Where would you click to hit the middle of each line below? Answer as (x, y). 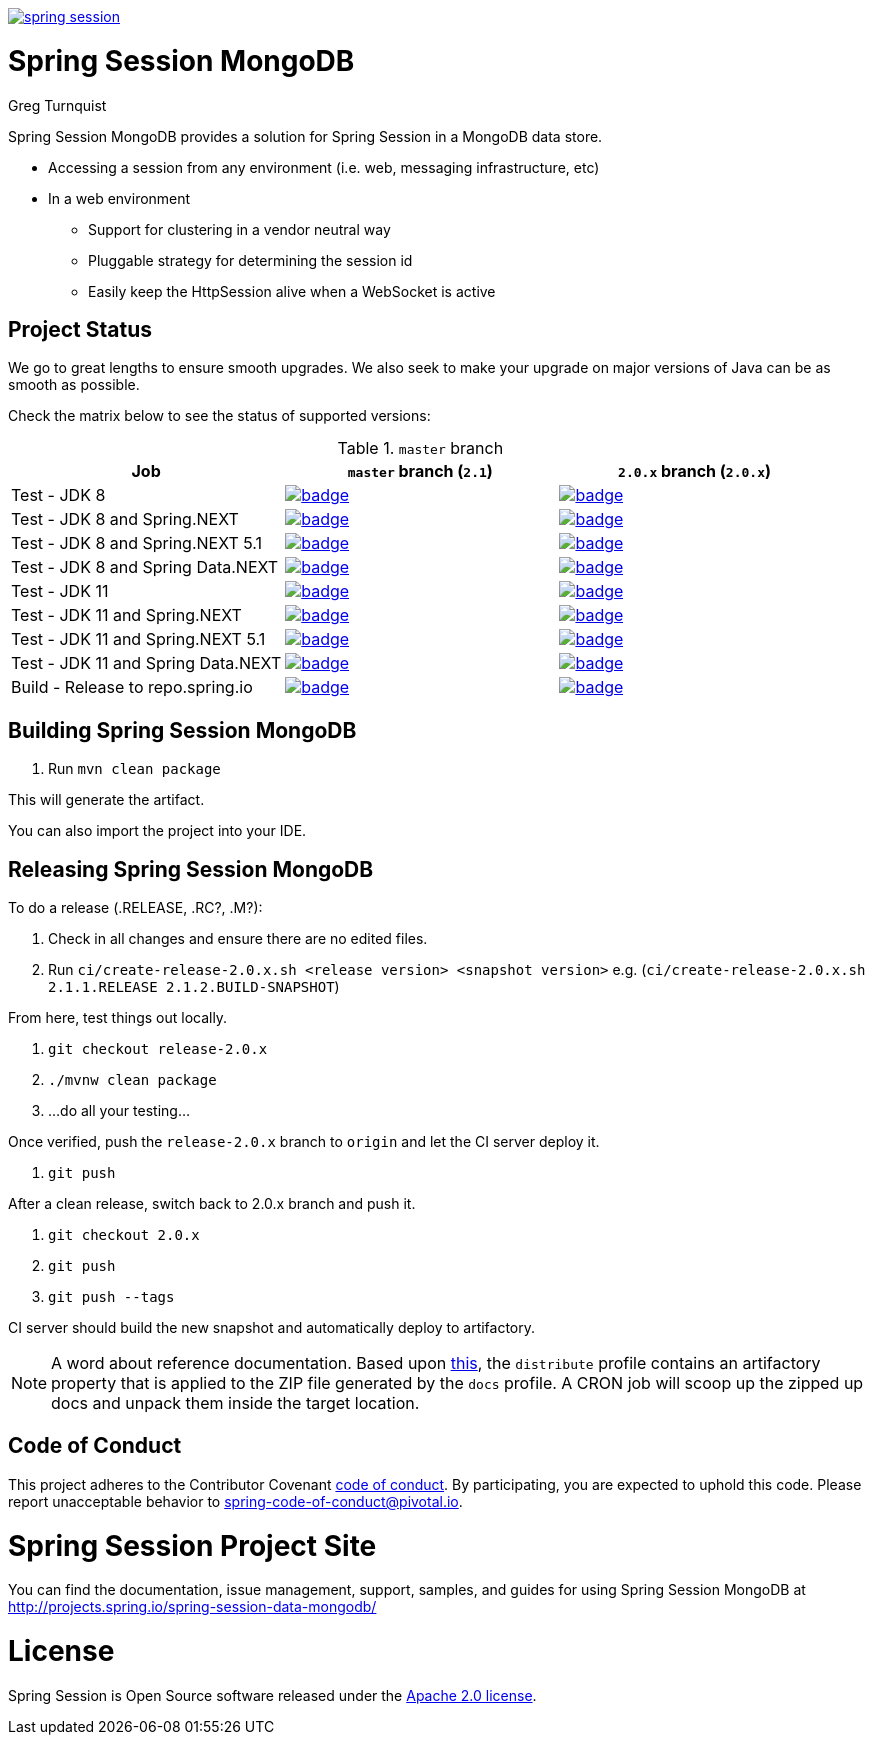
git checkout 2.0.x (124, 1235)
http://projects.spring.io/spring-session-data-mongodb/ (192, 1607)
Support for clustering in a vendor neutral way (239, 229)
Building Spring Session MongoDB (182, 730)
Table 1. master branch (420, 448)
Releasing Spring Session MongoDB (191, 869)
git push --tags (111, 1297)
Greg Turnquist (57, 105)
